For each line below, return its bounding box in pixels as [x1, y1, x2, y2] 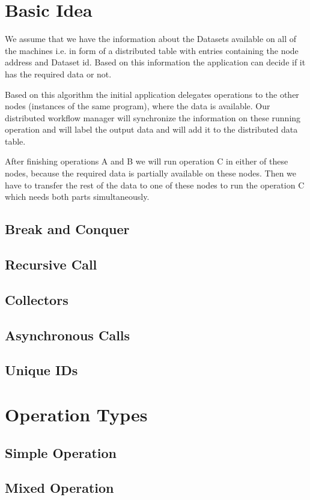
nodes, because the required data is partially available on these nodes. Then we [5, 167, 297, 179]
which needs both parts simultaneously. [5, 190, 150, 203]
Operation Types [5, 402, 148, 426]
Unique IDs [5, 361, 78, 379]
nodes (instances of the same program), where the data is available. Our [5, 100, 270, 112]
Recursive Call [5, 255, 97, 274]
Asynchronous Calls [5, 325, 130, 344]
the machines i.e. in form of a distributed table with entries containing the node [5, 44, 299, 56]
